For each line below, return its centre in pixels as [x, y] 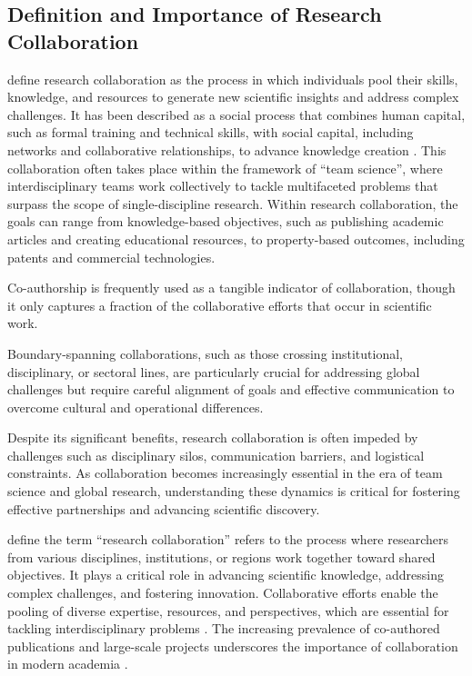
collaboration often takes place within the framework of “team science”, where [225, 168]
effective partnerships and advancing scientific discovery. [164, 508]
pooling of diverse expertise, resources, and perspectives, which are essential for [228, 610]
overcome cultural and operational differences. [136, 407]
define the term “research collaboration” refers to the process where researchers [228, 539]
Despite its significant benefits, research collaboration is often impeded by [213, 437]
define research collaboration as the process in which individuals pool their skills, [233, 79]
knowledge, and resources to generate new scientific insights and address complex [233, 97]
